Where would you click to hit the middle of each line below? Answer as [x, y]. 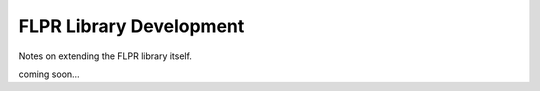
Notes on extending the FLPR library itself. [105, 56]
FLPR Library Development [131, 26]
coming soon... [49, 74]
